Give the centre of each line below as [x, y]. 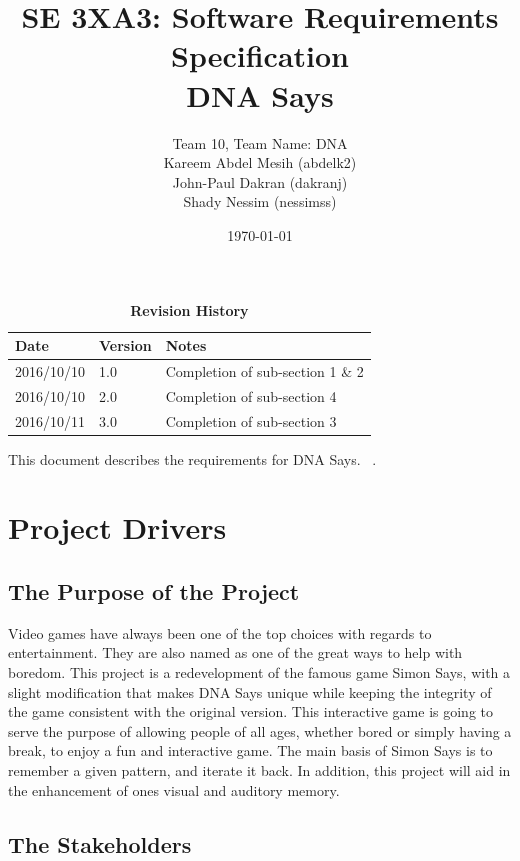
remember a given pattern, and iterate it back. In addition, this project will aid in [259, 770]
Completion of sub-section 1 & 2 [264, 370]
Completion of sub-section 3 [251, 420]
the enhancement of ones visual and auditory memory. [174, 789]
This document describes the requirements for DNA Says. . [192, 458]
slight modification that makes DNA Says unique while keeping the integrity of [250, 691]
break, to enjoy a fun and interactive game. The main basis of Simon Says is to [250, 750]
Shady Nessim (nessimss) [260, 201]
